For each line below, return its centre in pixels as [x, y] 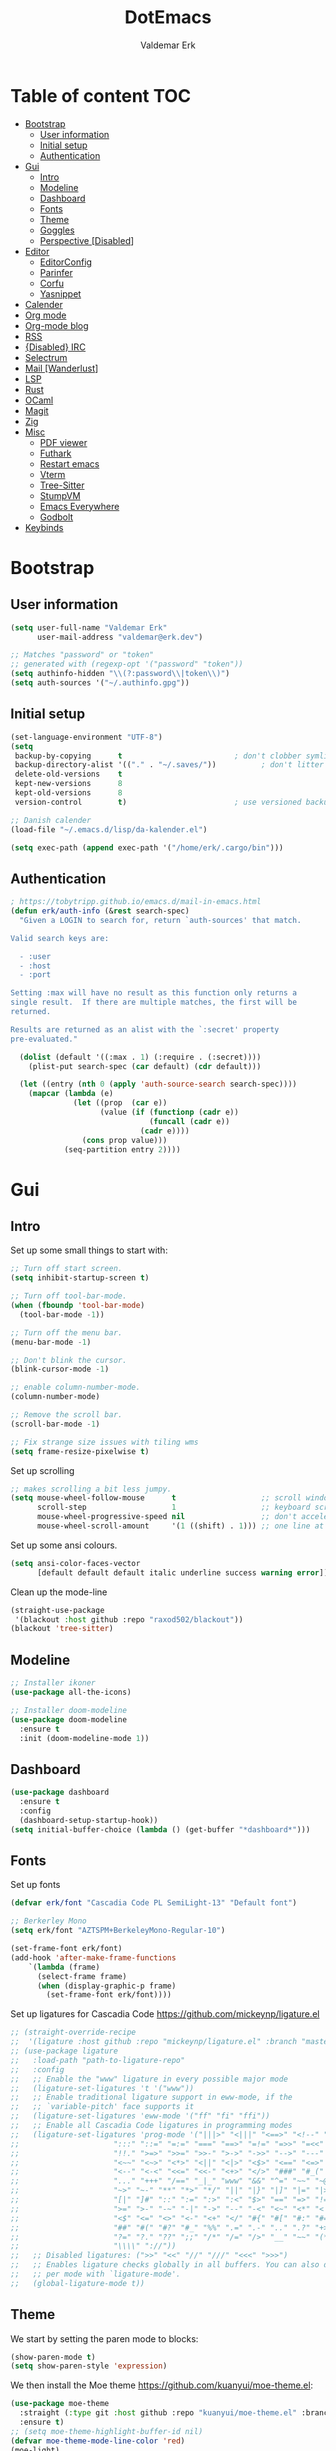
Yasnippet [60, 293]
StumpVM [60, 495]
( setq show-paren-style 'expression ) [89, 2366]
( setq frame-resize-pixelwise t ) [80, 1451]
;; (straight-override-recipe [73, 2032]
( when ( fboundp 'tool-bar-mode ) [77, 1306]
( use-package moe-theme [60, 2404]
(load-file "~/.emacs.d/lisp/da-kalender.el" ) [109, 829]
